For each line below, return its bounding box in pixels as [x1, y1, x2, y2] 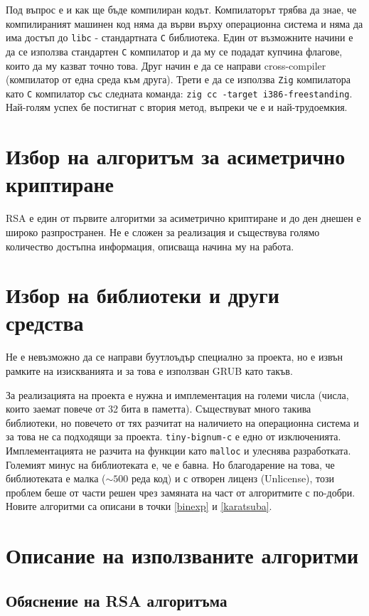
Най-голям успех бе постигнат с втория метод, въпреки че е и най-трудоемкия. [6, 100, 348, 115]
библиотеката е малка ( [6, 471, 106, 486]
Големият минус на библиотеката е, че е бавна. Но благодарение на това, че [6, 457, 335, 472]
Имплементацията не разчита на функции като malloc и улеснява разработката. [6, 443, 351, 458]
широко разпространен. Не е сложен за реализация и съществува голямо [6, 224, 320, 239]
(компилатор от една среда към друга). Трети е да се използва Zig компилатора [6, 72, 351, 87]
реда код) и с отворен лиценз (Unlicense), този [131, 471, 335, 486]
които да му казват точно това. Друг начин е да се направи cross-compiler [6, 58, 326, 73]
